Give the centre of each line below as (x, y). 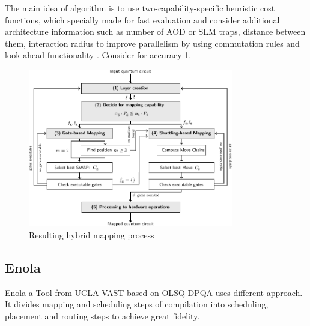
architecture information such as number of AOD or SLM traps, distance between (155, 32)
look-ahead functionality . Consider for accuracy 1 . (98, 55)
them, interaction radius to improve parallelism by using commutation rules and (152, 43)
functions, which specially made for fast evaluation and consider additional (142, 20)
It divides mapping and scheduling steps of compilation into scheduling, (137, 304)
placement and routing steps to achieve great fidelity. (102, 315)
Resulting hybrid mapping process (92, 234)
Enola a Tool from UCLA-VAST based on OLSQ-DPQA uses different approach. (154, 292)
